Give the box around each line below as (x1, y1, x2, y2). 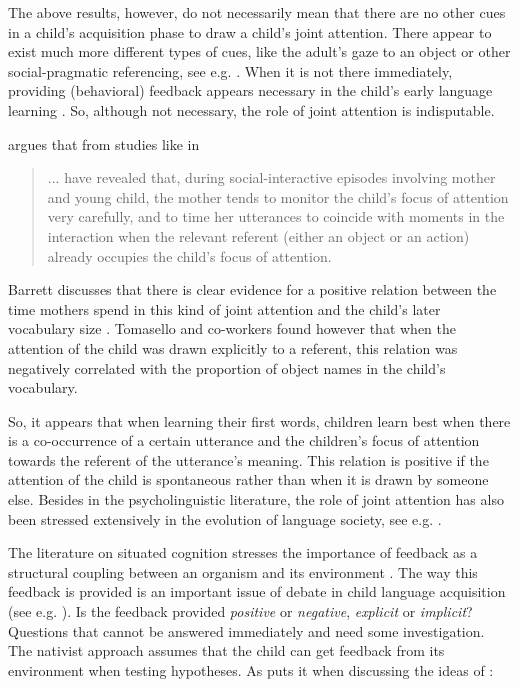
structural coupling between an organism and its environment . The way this (8, 561, 478, 582)
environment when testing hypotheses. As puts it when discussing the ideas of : (8, 659, 494, 680)
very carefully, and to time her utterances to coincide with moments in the (47, 206, 505, 227)
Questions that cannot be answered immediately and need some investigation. (8, 620, 485, 641)
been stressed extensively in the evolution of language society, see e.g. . (8, 508, 442, 529)
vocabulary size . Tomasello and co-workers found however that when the (8, 318, 456, 339)
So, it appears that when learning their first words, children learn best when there (8, 410, 511, 431)
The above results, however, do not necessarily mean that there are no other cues (8, 2, 506, 22)
